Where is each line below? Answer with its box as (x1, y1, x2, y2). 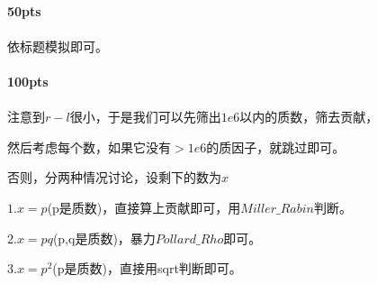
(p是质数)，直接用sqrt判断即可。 (52, 259, 242, 278)
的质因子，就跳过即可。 (206, 137, 346, 156)
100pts (7, 71, 49, 90)
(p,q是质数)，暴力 (52, 228, 156, 247)
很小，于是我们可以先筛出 (69, 107, 221, 126)
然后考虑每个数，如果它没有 (7, 137, 171, 156)
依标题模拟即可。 (7, 36, 108, 55)
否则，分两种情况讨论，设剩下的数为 (7, 168, 221, 187)
